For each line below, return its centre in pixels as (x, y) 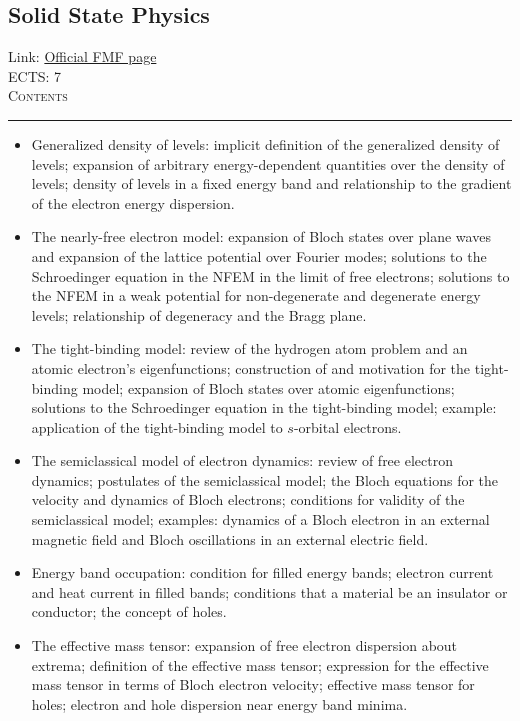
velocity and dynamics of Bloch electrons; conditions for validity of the (248, 499)
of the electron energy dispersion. (133, 202)
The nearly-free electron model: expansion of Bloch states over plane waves (261, 236)
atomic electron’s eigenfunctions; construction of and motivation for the (251, 367)
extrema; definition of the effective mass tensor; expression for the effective (260, 664)
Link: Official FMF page (82, 56)
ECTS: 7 (35, 75)
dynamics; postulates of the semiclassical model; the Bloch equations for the (265, 479)
